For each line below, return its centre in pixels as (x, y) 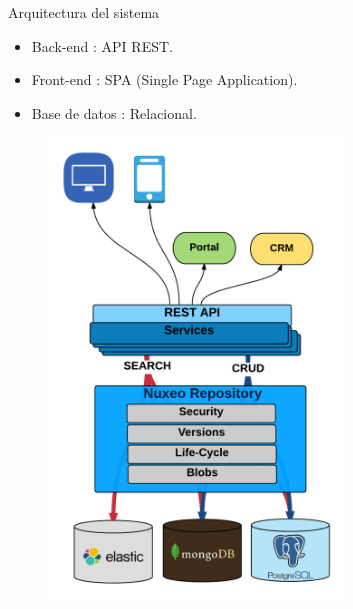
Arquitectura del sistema (84, 12)
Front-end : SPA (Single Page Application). (164, 79)
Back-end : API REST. (102, 45)
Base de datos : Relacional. (114, 112)
